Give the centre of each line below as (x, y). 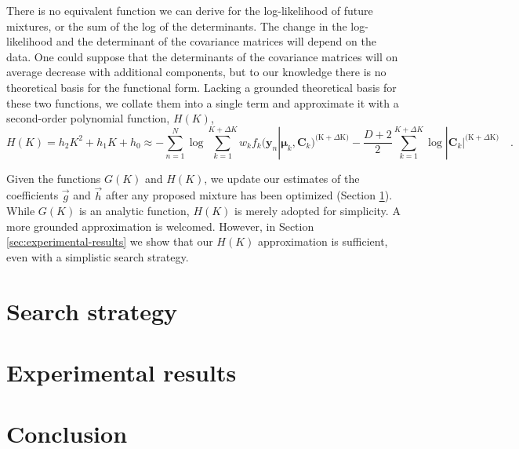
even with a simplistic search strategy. (98, 256)
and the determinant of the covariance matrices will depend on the (216, 41)
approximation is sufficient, (323, 241)
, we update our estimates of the (282, 178)
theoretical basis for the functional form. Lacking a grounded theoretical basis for (201, 87)
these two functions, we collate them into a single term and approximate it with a (203, 102)
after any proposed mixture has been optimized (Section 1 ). (249, 195)
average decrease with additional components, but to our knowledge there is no (196, 72)
